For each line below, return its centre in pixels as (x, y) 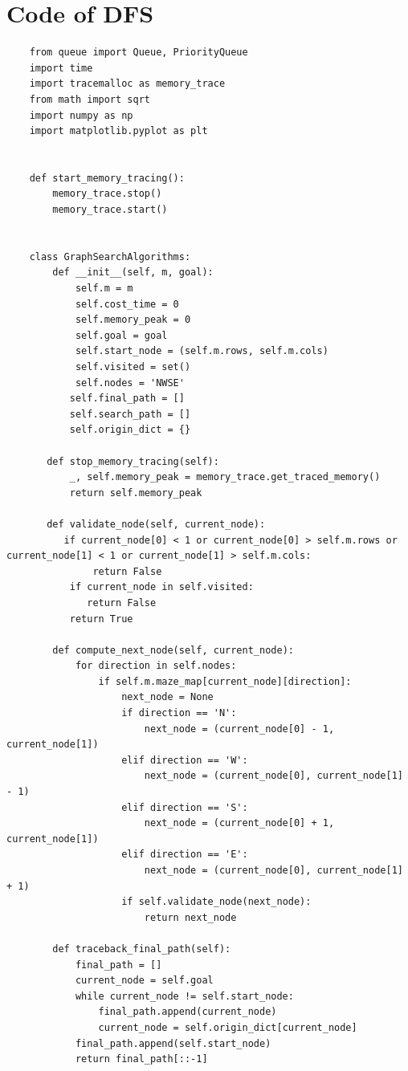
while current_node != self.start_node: (184, 996)
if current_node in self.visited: (161, 587)
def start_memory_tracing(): (107, 178)
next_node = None (167, 697)
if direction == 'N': (179, 713)
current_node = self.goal (144, 981)
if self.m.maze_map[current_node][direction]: (225, 681)
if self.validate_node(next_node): (216, 902)
